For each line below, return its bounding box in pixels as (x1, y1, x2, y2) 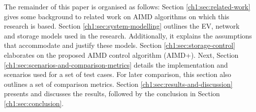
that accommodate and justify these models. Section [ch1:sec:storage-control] (4, 40, 235, 50)
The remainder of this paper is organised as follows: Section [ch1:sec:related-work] (4, 1, 251, 11)
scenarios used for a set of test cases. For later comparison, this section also (4, 69, 231, 79)
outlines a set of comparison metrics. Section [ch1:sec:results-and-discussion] (4, 78, 233, 89)
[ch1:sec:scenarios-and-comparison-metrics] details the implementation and (4, 59, 228, 70)
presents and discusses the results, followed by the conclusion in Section (4, 88, 220, 99)
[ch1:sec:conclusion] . (4, 98, 64, 108)
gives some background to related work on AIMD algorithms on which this (4, 11, 229, 21)
